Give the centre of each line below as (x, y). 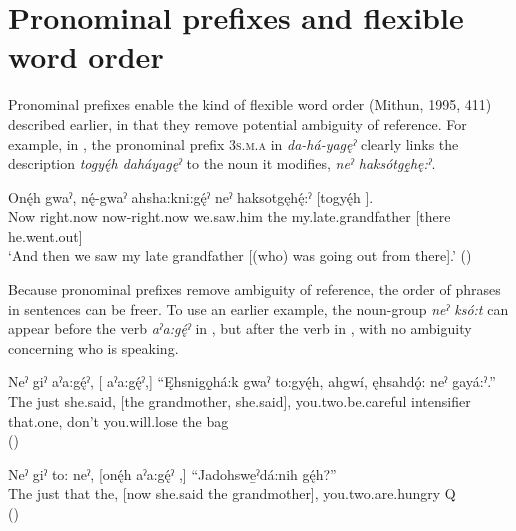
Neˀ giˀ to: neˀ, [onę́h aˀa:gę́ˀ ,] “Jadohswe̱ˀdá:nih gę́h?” (172, 473)
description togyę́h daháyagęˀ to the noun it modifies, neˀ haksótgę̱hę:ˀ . (222, 163)
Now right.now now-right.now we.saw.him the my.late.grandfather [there (229, 216)
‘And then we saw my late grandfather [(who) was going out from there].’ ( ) (240, 255)
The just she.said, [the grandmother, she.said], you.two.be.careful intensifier (239, 401)
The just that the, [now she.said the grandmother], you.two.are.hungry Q (232, 493)
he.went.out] (45, 235)
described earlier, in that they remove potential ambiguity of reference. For (237, 123)
